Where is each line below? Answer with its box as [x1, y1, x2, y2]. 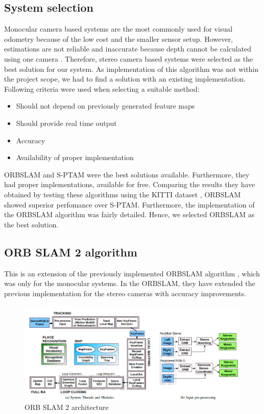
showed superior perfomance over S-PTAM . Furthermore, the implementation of [4, 199, 255, 210]
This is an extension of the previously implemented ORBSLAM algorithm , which [4, 268, 260, 278]
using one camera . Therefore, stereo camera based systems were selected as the [4, 53, 253, 64]
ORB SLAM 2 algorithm [4, 244, 137, 260]
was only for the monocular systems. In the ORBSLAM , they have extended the [4, 278, 255, 289]
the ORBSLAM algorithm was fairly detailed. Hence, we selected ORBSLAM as [4, 209, 255, 220]
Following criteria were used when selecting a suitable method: [4, 83, 200, 94]
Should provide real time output [16, 117, 117, 128]
